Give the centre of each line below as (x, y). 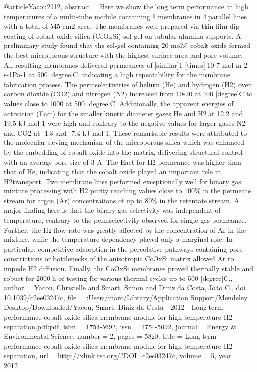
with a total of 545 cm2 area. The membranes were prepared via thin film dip (122, 26)
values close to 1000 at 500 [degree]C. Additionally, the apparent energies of (119, 103)
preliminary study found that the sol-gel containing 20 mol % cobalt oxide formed (127, 45)
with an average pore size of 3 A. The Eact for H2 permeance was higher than (123, 162)
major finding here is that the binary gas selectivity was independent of (112, 210)
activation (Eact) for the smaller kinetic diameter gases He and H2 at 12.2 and (124, 113)
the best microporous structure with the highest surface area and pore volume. (124, 55)
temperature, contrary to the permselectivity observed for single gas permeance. (125, 220)
